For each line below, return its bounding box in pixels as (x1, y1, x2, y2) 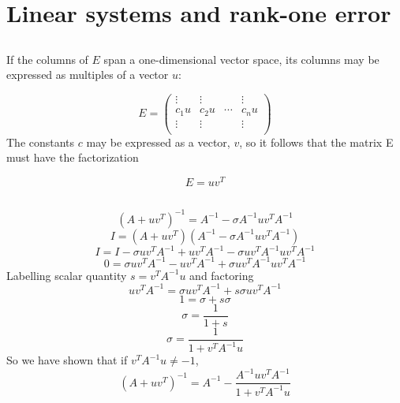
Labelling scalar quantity (6, 267, 127, 283)
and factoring (189, 267, 254, 283)
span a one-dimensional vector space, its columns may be (103, 50, 379, 67)
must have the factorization (6, 149, 139, 166)
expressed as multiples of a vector (6, 66, 169, 83)
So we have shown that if (6, 352, 128, 368)
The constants (6, 133, 75, 150)
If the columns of (6, 50, 88, 67)
